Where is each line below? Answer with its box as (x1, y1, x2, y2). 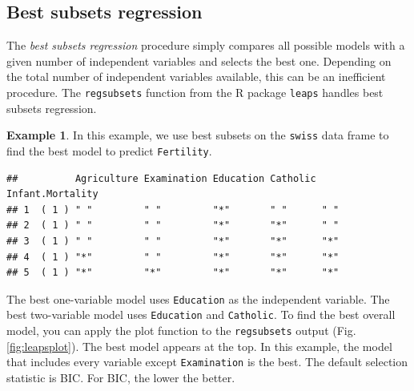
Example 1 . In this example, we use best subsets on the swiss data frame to (6, 127, 389, 143)
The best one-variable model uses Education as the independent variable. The (6, 290, 390, 307)
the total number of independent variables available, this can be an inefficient (6, 68, 386, 85)
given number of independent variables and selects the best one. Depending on (6, 52, 392, 69)
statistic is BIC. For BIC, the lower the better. (6, 369, 235, 385)
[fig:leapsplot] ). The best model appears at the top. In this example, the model (6, 337, 392, 354)
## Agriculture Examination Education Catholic (6, 172, 316, 184)
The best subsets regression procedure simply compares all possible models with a (6, 37, 405, 54)
